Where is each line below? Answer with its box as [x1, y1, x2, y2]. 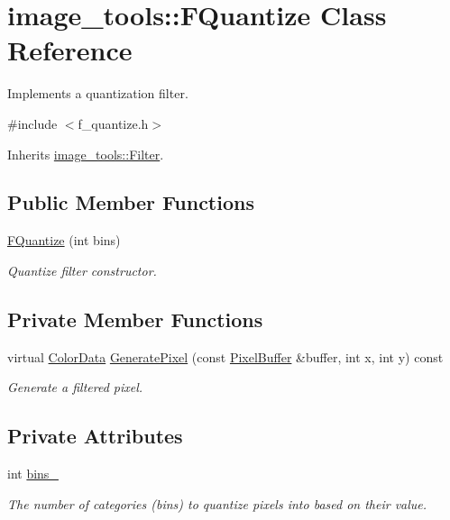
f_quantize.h [78, 114, 149, 132]
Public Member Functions [7, 188, 254, 216]
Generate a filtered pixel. [7, 378, 143, 397]
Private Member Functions [7, 305, 263, 333]
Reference [7, 32, 133, 68]
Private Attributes [7, 422, 183, 450]
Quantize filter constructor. [7, 260, 157, 279]
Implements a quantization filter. [7, 84, 188, 103]
